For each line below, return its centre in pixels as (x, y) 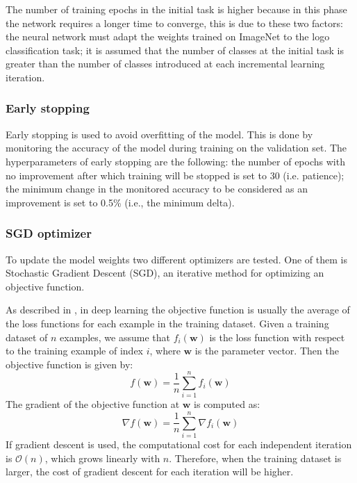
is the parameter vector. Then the (267, 351)
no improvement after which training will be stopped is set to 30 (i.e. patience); (175, 175)
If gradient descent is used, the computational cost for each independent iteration (179, 444)
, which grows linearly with (102, 458)
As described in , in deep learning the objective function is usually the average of (178, 310)
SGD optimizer (49, 233)
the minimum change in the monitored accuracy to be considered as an (157, 189)
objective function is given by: (69, 364)
